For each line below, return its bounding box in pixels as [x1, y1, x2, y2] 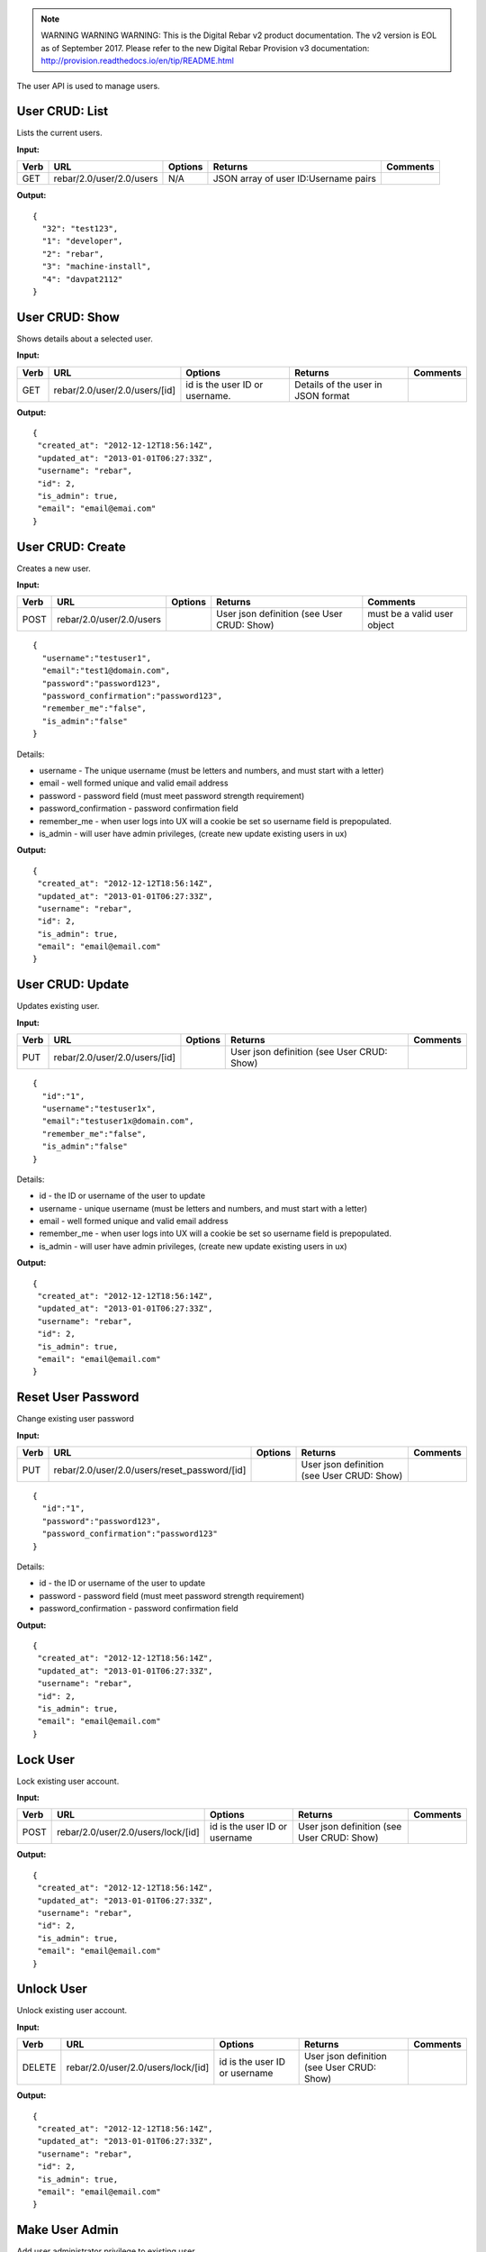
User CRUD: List [16, 104, 109, 119]
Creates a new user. [16, 563, 91, 574]
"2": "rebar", [41, 249, 104, 259]
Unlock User [16, 1982, 87, 1997]
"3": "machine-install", [41, 261, 152, 272]
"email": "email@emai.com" [37, 504, 157, 513]
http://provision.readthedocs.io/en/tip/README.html [40, 55, 234, 67]
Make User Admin [16, 2222, 119, 2238]
